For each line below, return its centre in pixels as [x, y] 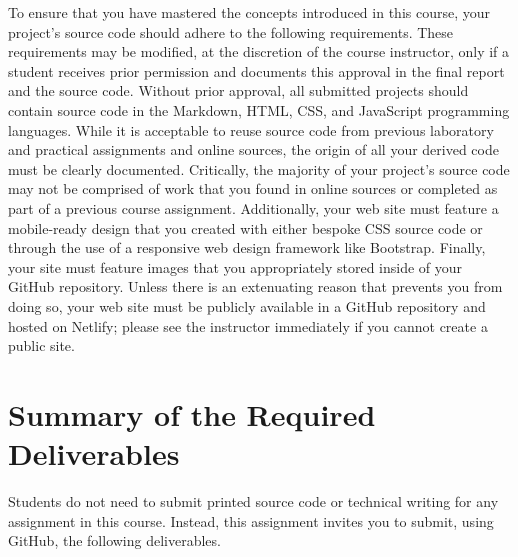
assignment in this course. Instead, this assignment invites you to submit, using [251, 520]
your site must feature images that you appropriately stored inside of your [235, 266]
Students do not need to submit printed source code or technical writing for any [253, 501]
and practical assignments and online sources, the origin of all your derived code [253, 149]
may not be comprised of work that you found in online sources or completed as [253, 188]
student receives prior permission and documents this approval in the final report [256, 70]
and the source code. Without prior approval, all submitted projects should [238, 90]
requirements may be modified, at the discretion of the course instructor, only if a [259, 51]
